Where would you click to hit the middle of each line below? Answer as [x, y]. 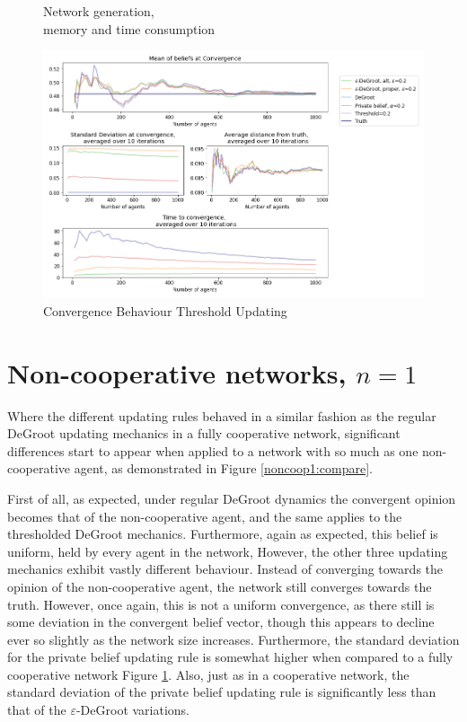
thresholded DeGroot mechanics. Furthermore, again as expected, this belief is [223, 534]
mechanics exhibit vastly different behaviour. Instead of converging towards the [225, 569]
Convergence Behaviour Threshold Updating [165, 310]
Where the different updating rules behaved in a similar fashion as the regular [222, 415]
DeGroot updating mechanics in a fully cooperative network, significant [204, 433]
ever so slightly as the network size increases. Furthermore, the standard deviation [233, 639]
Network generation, [99, 11]
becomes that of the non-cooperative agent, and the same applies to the [205, 516]
